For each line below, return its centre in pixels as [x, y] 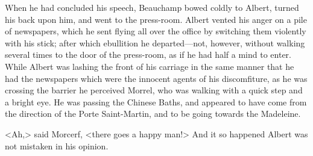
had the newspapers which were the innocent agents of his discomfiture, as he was [156, 78]
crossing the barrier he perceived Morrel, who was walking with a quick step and [154, 90]
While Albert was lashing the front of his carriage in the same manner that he [150, 66]
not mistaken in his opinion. [57, 145]
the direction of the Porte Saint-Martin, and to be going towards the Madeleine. [153, 114]
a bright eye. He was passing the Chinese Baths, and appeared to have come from [156, 101]
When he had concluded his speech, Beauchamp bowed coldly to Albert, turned [152, 7]
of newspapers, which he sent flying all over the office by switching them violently [156, 31]
